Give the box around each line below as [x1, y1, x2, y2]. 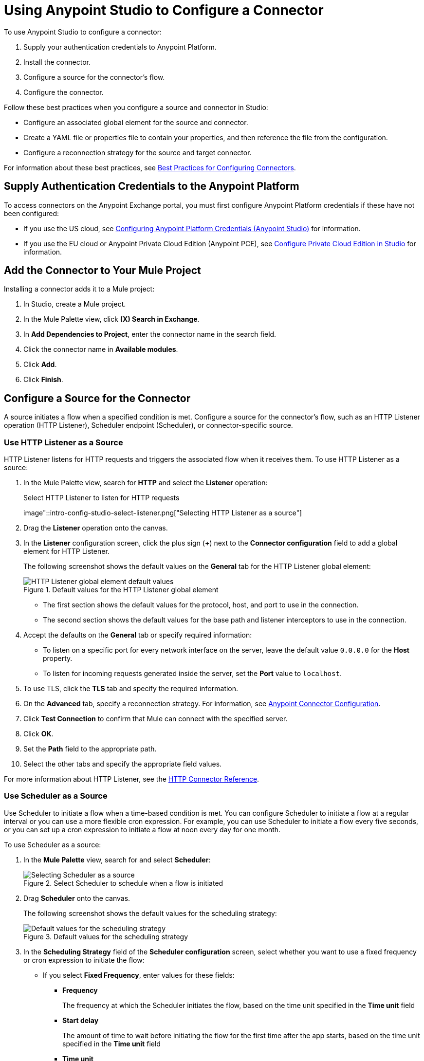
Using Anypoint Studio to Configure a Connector [4, 2, 324, 18]
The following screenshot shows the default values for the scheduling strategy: [23, 909, 277, 917]
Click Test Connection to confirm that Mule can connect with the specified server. [23, 714, 288, 723]
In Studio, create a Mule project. [23, 300, 126, 309]
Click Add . [23, 360, 57, 369]
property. [43, 654, 73, 663]
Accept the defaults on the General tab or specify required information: [23, 631, 252, 640]
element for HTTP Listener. [23, 547, 110, 556]
